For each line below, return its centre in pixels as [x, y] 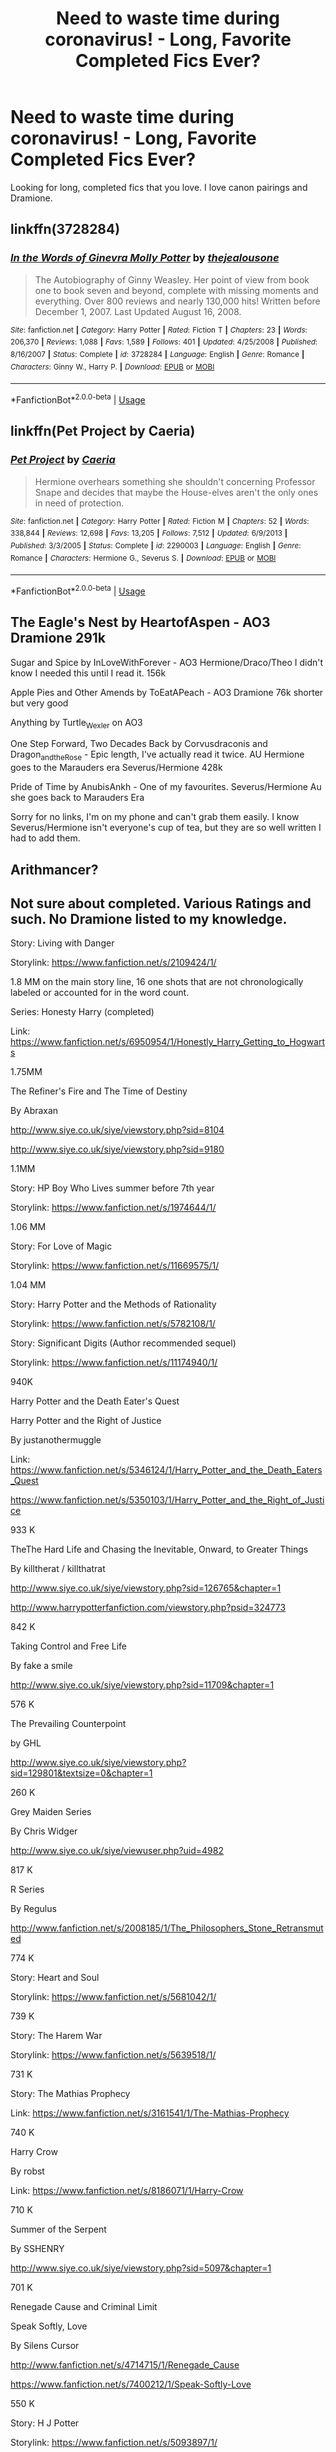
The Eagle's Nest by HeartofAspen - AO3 [140, 622]
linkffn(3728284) [65, 229]
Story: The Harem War [56, 2036]
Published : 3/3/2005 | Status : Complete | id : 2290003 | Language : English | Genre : [156, 545]
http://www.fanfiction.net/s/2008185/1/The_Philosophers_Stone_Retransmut [167, 1928]
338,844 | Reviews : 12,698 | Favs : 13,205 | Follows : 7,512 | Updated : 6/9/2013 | [149, 533]
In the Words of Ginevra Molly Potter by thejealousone [145, 258]
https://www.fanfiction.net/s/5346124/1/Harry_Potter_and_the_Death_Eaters [166, 1470]
